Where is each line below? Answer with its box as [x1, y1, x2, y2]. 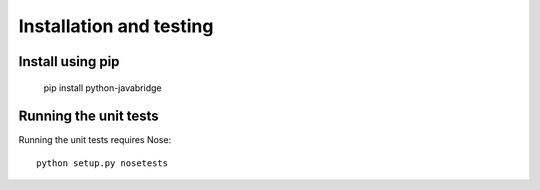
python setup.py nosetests [36, 157, 169, 169]
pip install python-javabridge [43, 81, 162, 94]
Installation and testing [18, 15, 214, 37]
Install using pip [18, 53, 120, 70]
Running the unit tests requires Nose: [18, 134, 172, 146]
